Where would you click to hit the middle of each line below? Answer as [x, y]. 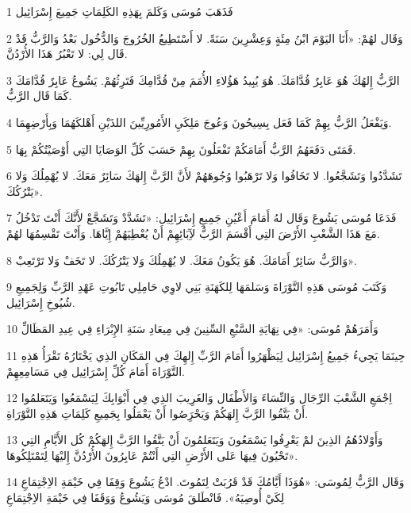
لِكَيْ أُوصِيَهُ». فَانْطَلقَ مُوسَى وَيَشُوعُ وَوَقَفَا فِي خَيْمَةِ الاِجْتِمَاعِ [146, 498]
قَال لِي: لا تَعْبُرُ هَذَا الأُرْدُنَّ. [67, 54]
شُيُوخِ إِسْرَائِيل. [41, 302]
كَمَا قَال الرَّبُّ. [39, 96]
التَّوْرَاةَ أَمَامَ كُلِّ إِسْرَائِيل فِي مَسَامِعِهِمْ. [96, 371]
